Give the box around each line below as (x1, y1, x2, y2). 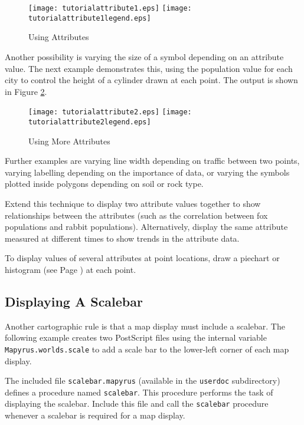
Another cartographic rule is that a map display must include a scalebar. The (5, 319, 285, 332)
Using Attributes (28, 31, 89, 43)
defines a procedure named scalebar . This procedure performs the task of (5, 386, 273, 398)
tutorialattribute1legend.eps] (28, 14, 151, 22)
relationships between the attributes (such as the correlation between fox (5, 209, 268, 221)
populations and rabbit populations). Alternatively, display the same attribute (5, 220, 288, 233)
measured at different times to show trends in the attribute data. (5, 232, 240, 244)
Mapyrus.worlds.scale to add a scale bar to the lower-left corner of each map (5, 342, 289, 355)
